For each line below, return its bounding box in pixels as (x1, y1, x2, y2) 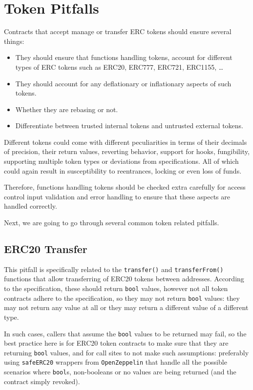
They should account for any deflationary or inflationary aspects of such (15, 78, 232, 88)
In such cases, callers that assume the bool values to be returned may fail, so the (4, 328, 247, 338)
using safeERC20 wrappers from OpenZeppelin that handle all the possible (4, 357, 227, 367)
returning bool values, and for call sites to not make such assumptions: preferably (4, 347, 249, 357)
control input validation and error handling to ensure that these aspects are (4, 191, 230, 201)
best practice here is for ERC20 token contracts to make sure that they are (4, 338, 229, 348)
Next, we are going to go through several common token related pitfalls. (4, 217, 219, 228)
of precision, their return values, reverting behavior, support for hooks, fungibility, (4, 146, 250, 156)
